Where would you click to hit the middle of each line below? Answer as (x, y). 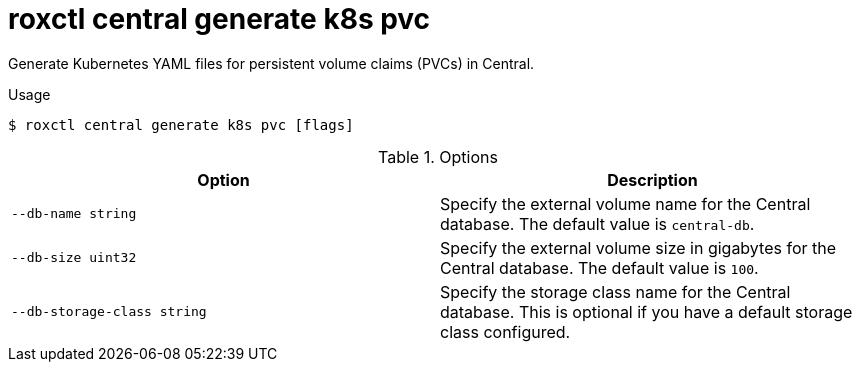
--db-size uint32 (74, 258)
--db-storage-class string (109, 312)
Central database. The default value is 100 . (599, 267)
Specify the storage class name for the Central (615, 291)
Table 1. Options (438, 156)
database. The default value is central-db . (597, 223)
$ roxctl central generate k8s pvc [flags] (181, 124)
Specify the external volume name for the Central (625, 203)
